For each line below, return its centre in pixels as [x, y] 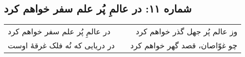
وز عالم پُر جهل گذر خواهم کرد [187, 31]
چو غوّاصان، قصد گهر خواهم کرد [184, 45]
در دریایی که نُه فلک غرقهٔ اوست [61, 45]
